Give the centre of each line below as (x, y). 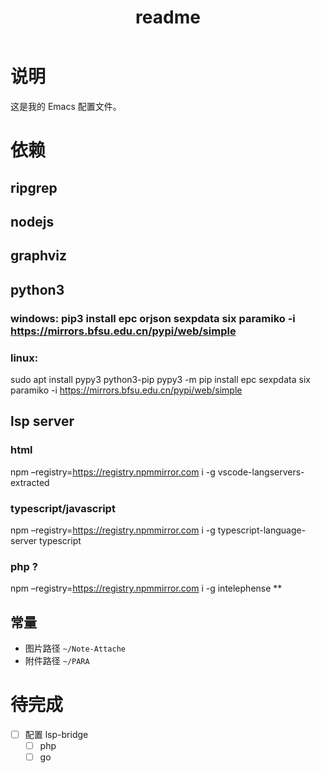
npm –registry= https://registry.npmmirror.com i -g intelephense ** (146, 588)
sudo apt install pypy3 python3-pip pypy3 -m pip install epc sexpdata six (160, 379)
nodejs (32, 221)
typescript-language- (262, 530)
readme (168, 17)
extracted (30, 482)
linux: (24, 358)
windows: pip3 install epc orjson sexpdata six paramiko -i (153, 318)
